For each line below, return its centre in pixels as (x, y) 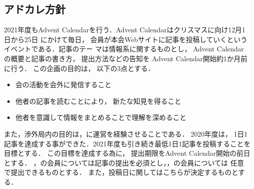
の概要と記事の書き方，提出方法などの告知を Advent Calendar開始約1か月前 (126, 58)
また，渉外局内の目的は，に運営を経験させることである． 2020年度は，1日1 (126, 133)
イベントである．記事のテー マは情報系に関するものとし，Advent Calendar (124, 49)
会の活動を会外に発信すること (63, 84)
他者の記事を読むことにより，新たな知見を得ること (98, 101)
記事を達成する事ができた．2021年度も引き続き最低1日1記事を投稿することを (127, 143)
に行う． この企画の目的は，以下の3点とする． (80, 68)
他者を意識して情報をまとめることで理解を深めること (101, 117)
